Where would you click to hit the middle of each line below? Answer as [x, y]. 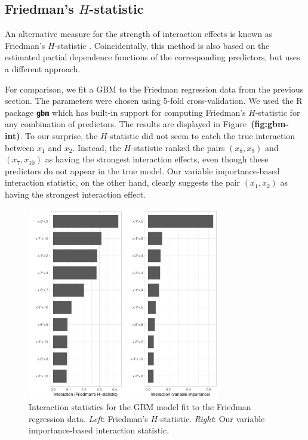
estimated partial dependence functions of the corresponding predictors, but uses [153, 57]
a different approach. [43, 68]
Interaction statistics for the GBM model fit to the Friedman [140, 407]
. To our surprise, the [59, 136]
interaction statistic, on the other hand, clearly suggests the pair [123, 182]
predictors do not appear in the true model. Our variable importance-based [142, 170]
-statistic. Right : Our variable [211, 418]
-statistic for [278, 112]
